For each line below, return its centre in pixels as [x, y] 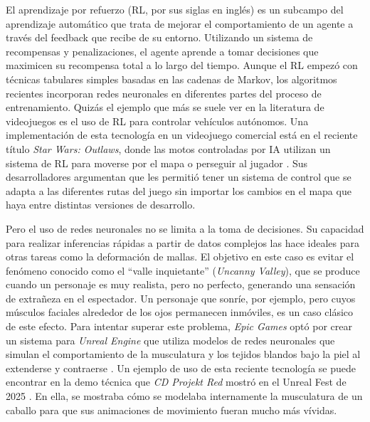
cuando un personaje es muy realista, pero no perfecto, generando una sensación [181, 284]
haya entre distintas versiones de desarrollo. [101, 205]
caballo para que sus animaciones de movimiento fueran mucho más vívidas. [171, 410]
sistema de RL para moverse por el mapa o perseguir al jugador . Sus [157, 163]
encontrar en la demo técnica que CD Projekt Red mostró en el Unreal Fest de [176, 382]
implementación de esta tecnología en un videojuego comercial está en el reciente [182, 135]
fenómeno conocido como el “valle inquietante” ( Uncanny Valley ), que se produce [183, 270]
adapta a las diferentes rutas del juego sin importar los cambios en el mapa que [179, 190]
